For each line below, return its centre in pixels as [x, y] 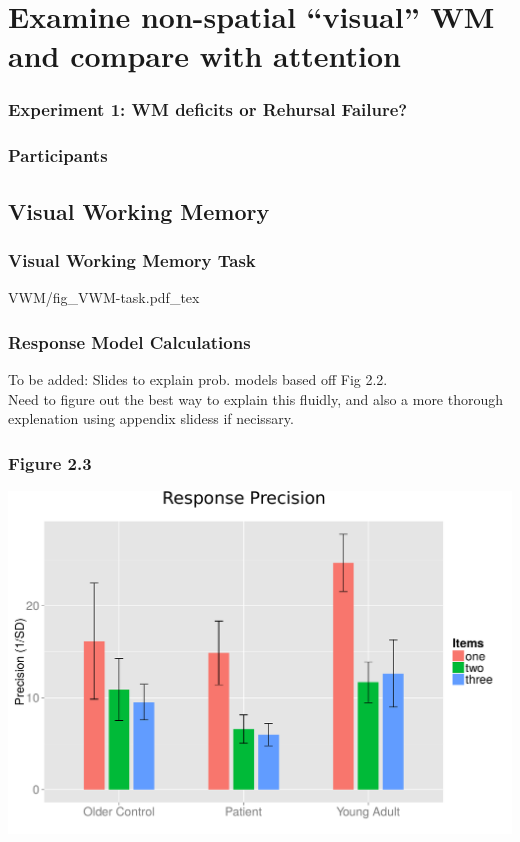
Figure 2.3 [50, 462]
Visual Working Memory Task [132, 259]
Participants [58, 155]
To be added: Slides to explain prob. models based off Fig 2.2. [198, 379]
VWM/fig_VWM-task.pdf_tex [104, 297]
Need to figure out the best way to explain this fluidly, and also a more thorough [256, 398]
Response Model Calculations [129, 341]
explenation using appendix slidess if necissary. [151, 418]
